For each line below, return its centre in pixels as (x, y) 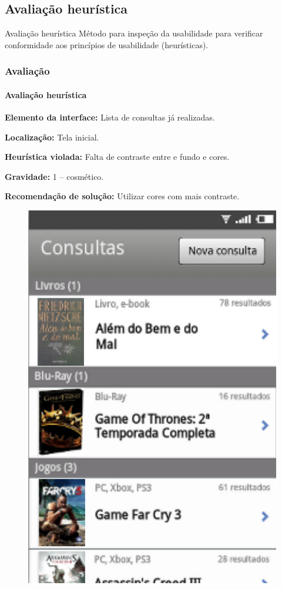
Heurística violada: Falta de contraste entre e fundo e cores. (117, 157)
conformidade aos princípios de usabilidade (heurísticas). (107, 44)
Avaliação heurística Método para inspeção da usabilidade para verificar (134, 33)
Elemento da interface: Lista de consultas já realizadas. (110, 117)
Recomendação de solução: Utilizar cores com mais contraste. (122, 196)
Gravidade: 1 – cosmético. (54, 176)
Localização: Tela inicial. (52, 137)
